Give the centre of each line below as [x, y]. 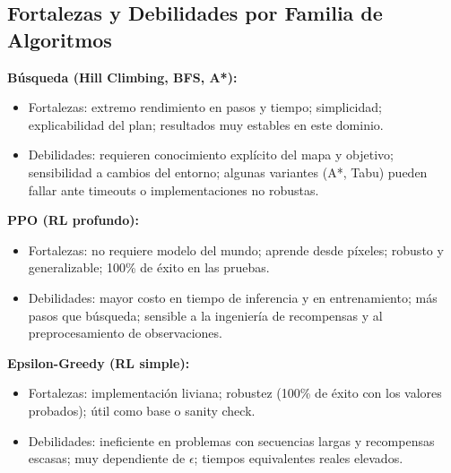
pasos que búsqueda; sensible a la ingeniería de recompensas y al [205, 315]
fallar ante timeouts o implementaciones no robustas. [173, 189]
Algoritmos [60, 39]
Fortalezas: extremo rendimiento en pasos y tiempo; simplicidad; [205, 107]
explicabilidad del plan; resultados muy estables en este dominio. [206, 124]
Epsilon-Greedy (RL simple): [99, 362]
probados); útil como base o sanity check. [142, 410]
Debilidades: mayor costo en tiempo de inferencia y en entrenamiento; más [233, 297]
